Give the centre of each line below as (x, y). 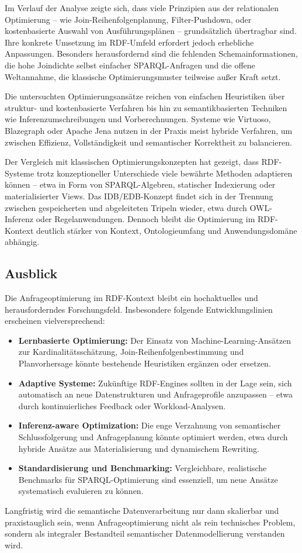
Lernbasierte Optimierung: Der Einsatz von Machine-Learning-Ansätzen (155, 340)
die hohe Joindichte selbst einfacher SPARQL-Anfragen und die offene (130, 65)
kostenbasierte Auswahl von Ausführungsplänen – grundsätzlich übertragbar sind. (151, 31)
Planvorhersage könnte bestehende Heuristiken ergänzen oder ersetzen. (145, 363)
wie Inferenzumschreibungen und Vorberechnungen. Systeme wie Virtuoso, (138, 119)
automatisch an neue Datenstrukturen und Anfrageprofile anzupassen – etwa (156, 394)
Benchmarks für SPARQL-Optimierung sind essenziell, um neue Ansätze (148, 479)
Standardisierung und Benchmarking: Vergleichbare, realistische (143, 468)
